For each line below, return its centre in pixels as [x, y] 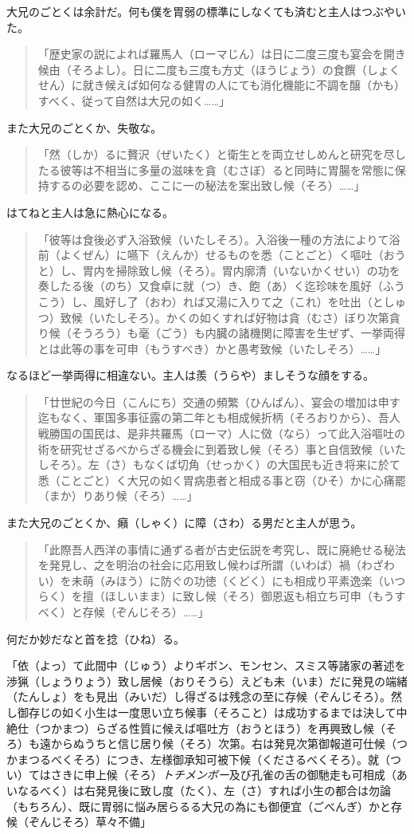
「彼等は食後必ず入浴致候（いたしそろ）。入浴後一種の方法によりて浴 [219, 239]
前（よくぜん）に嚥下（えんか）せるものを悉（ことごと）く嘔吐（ [211, 255]
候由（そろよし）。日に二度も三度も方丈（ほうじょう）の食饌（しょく [219, 69]
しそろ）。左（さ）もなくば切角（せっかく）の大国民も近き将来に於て [219, 464]
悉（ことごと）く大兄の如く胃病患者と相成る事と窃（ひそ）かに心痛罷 [222, 480]
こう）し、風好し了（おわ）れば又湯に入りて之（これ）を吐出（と [211, 301]
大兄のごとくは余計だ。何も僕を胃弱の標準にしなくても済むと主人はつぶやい [207, 11]
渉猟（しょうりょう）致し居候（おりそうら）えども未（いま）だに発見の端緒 [207, 681]
